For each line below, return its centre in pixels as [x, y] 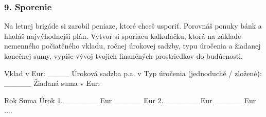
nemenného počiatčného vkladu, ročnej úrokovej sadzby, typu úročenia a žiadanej [132, 46]
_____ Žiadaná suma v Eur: [52, 83]
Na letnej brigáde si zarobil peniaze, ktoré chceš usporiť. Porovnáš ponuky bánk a [133, 26]
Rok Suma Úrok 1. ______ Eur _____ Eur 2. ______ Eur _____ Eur [130, 100]
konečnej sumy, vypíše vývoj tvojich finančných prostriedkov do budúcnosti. [124, 56]
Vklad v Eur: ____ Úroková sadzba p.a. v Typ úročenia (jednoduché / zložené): [133, 73]
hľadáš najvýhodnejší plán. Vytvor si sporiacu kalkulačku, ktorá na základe [123, 36]
